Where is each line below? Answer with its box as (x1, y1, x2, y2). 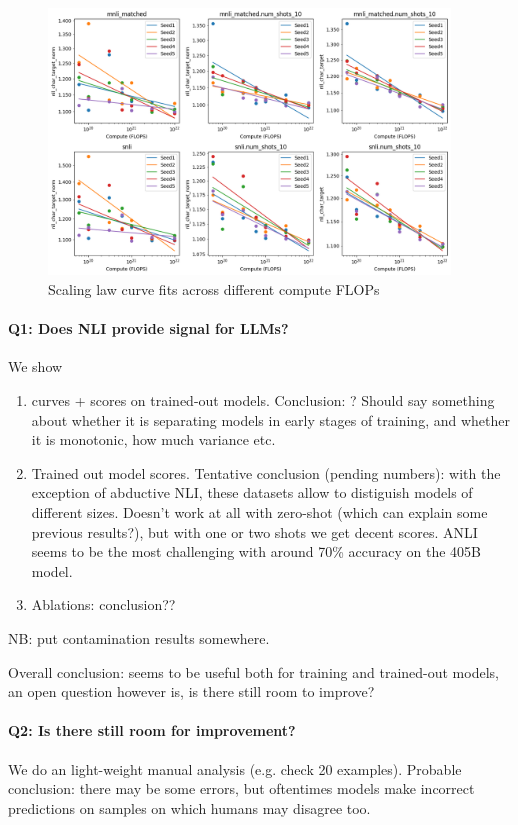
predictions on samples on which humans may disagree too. (8, 797, 371, 818)
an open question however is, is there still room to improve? (8, 681, 375, 702)
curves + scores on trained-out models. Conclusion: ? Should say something (31, 390, 495, 411)
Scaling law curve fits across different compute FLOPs (48, 279, 380, 300)
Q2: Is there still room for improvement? (8, 720, 296, 741)
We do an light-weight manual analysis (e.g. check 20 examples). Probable (8, 758, 462, 779)
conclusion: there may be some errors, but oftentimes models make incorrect (8, 778, 475, 799)
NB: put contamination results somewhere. (8, 627, 270, 648)
